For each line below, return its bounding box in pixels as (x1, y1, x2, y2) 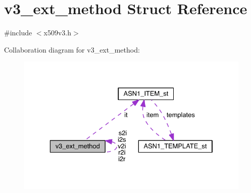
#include (4, 27, 32, 38)
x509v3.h (43, 27, 72, 38)
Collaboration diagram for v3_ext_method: (4, 44, 140, 55)
